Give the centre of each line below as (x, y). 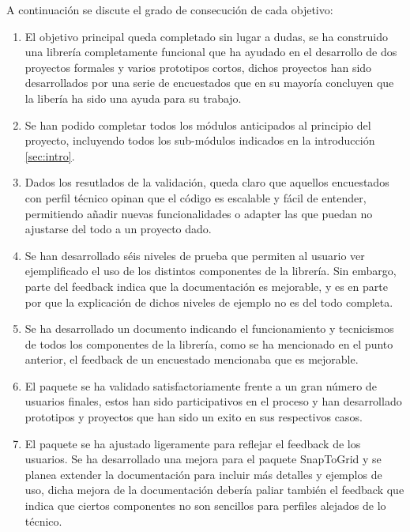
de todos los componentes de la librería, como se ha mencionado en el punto (209, 343)
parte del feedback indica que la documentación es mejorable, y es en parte (206, 286)
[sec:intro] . (50, 155)
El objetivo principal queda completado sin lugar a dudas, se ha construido (206, 36)
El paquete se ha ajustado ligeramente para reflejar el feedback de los (193, 443)
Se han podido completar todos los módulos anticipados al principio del (198, 125)
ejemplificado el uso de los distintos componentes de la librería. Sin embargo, (211, 271)
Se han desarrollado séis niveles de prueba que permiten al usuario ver (195, 255)
